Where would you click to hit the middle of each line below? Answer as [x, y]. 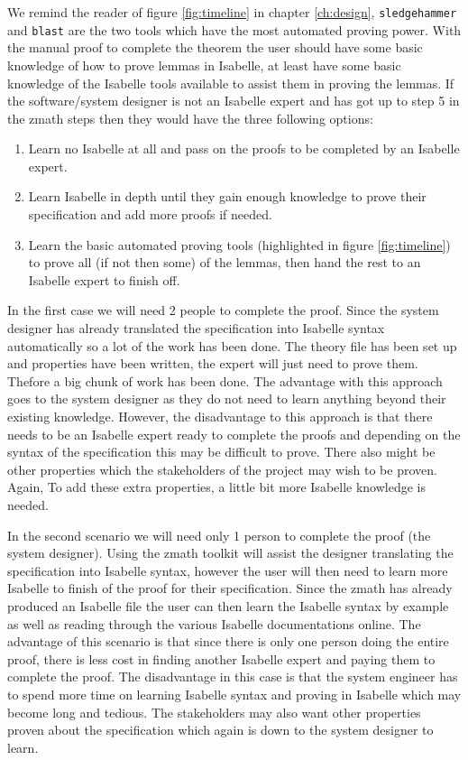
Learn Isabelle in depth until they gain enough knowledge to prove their [227, 196]
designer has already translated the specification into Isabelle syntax [196, 328]
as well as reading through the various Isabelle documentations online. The [214, 623]
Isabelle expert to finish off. [104, 279]
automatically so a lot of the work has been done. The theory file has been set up [232, 345]
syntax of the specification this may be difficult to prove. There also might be [221, 452]
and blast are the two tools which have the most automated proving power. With [234, 29]
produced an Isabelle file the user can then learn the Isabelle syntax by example [228, 605]
